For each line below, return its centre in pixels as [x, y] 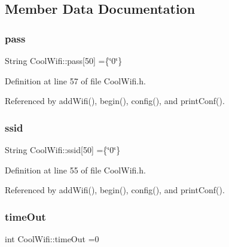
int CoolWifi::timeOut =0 [52, 239]
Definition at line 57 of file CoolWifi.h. [75, 80]
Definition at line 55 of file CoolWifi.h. [75, 170]
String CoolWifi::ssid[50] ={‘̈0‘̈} [63, 150]
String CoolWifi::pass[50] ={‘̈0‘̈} [64, 60]
